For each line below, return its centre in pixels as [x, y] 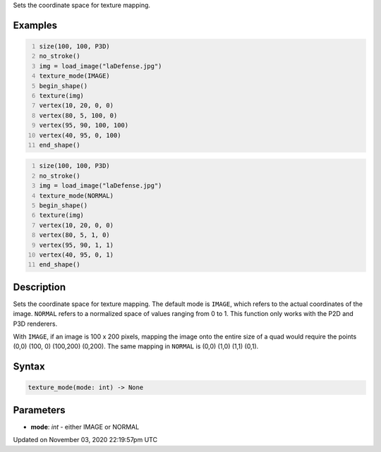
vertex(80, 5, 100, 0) [78, 115]
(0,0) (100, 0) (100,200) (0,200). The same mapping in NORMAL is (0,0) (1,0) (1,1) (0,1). [136, 346]
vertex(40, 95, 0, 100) [80, 135]
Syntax [29, 367]
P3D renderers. [35, 324]
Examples [35, 25]
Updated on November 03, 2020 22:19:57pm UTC [85, 440]
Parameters [39, 410]
